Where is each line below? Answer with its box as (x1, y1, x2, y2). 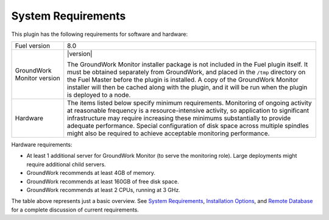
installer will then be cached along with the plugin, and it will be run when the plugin (67, 83, 308, 91)
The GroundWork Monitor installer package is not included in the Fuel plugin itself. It (67, 60, 308, 68)
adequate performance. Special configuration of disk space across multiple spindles (67, 121, 309, 130)
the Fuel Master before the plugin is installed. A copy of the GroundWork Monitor (67, 75, 299, 83)
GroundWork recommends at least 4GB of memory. (26, 169, 155, 177)
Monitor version (15, 74, 60, 82)
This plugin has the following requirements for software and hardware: (11, 30, 188, 38)
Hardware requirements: (11, 141, 73, 148)
